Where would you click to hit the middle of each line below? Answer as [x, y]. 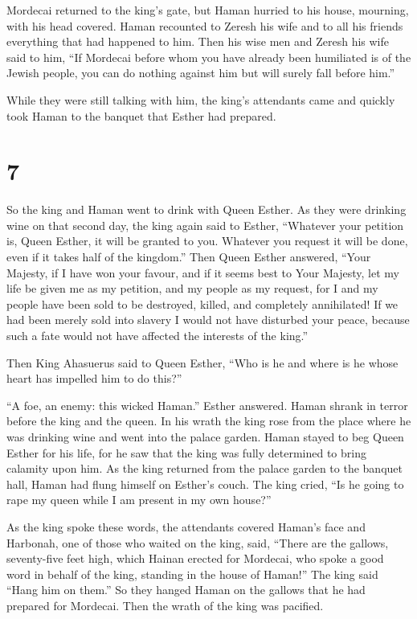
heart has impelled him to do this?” [94, 378]
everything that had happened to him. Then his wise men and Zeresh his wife [198, 41]
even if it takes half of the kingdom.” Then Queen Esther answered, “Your [189, 257]
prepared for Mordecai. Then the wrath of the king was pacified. [165, 605]
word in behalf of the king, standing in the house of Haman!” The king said [192, 574]
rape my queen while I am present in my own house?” [139, 500]
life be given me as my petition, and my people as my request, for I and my [192, 288]
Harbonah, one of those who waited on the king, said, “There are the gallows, [198, 542]
